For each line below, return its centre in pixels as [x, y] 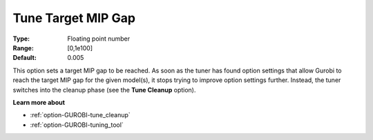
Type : [21, 39]
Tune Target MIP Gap [74, 18]
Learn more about [39, 102]
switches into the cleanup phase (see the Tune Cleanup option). [104, 90]
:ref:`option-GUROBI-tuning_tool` [77, 125]
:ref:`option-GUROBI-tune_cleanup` [80, 115]
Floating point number [99, 39]
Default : [25, 58]
